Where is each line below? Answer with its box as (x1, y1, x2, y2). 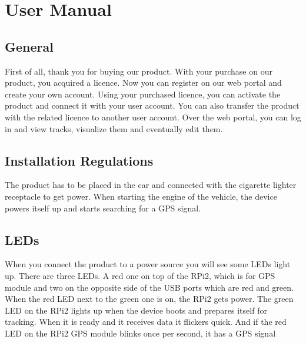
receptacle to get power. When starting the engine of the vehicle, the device (5, 190, 277, 202)
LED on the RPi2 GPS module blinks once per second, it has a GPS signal (5, 327, 276, 339)
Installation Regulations (5, 151, 154, 169)
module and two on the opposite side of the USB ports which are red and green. (5, 281, 294, 293)
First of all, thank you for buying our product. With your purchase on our (5, 65, 272, 77)
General (5, 37, 54, 55)
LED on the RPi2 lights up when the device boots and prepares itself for (5, 304, 267, 316)
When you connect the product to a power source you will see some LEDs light (5, 258, 291, 270)
